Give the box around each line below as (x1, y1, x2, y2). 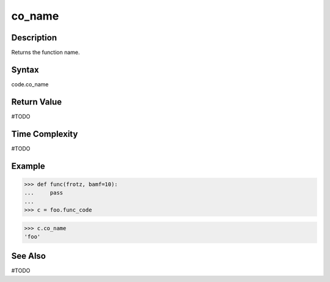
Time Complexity (11, 128, 78, 139)
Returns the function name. (11, 49, 80, 56)
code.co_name (11, 80, 49, 88)
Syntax (11, 64, 39, 75)
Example (11, 161, 45, 171)
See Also (11, 251, 46, 261)
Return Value (11, 97, 62, 107)
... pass (24, 190, 64, 196)
